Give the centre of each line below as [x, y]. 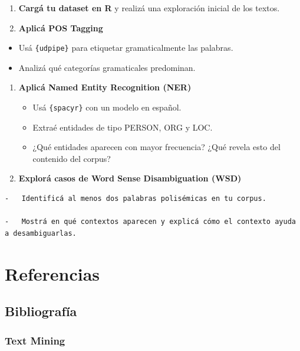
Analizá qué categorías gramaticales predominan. [107, 67]
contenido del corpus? [72, 158]
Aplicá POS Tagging [61, 27]
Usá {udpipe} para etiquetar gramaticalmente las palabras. [126, 48]
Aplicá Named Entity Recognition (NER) [105, 87]
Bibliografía [41, 311]
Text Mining [35, 340]
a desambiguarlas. [41, 233]
